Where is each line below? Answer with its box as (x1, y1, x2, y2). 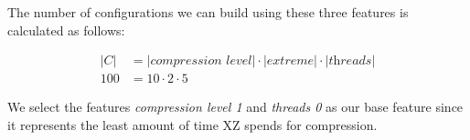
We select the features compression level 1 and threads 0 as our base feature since (7, 97, 464, 116)
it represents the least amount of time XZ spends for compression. (7, 115, 378, 134)
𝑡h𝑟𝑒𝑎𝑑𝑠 (328, 55, 372, 68)
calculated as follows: (7, 20, 125, 39)
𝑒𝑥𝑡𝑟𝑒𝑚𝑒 (266, 55, 315, 68)
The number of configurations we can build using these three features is (7, 3, 409, 21)
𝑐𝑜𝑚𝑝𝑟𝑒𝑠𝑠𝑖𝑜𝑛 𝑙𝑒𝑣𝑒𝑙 (150, 55, 252, 68)
